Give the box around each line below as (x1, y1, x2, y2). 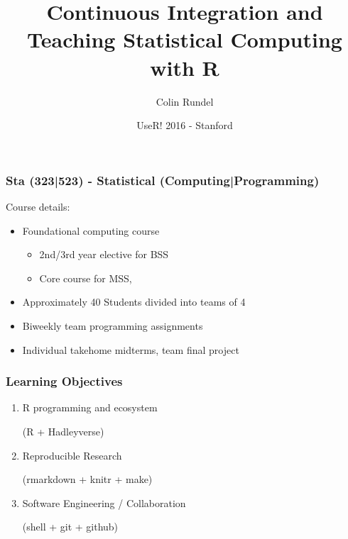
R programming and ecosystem (22, 400, 158, 415)
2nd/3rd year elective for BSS (39, 247, 169, 262)
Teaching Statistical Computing (27, 25, 342, 54)
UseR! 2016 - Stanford (136, 118, 233, 133)
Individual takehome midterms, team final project (22, 342, 239, 357)
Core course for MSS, (39, 270, 132, 285)
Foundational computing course (22, 223, 160, 238)
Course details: (6, 199, 70, 213)
